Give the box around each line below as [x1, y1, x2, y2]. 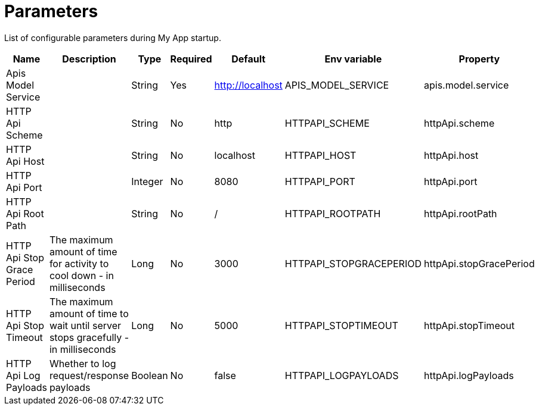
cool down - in [49, 269, 114, 281]
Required [170, 52, 212, 65]
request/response [49, 369, 129, 381]
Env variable [324, 52, 382, 65]
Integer [131, 175, 163, 187]
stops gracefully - [49, 331, 129, 343]
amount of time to [49, 307, 129, 320]
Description [62, 52, 116, 65]
